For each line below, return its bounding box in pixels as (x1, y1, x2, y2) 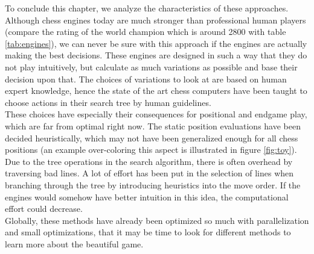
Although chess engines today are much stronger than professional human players (5, 13, 306, 26)
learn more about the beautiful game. (5, 237, 144, 250)
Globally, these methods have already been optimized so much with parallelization (5, 214, 309, 226)
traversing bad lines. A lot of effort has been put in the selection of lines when (5, 167, 294, 179)
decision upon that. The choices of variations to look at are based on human (5, 72, 287, 85)
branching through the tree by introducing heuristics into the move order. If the (5, 178, 301, 191)
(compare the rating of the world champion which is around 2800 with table (5, 25, 286, 38)
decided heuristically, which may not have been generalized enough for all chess (5, 131, 298, 144)
